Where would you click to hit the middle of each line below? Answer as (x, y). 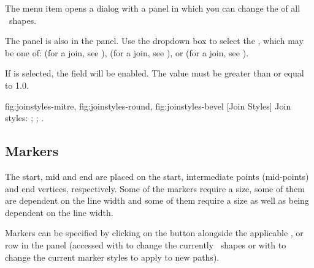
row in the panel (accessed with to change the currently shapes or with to (146, 244)
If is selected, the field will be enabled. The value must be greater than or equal (155, 73)
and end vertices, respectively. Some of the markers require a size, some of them (155, 188)
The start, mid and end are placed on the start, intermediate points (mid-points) (157, 176)
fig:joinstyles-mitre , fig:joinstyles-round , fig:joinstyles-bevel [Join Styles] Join (148, 106)
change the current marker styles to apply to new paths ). (112, 257)
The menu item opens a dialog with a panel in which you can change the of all (153, 8)
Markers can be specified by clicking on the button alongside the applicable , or (154, 233)
